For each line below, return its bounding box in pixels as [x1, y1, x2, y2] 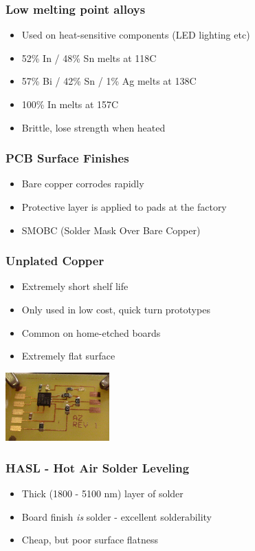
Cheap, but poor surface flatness [21, 532, 159, 547]
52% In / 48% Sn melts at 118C [21, 50, 157, 65]
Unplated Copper [5, 252, 104, 269]
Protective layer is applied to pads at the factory [21, 200, 227, 214]
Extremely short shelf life [21, 279, 129, 293]
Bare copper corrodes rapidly [21, 176, 144, 191]
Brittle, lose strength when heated [21, 120, 166, 134]
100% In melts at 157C [21, 97, 119, 111]
